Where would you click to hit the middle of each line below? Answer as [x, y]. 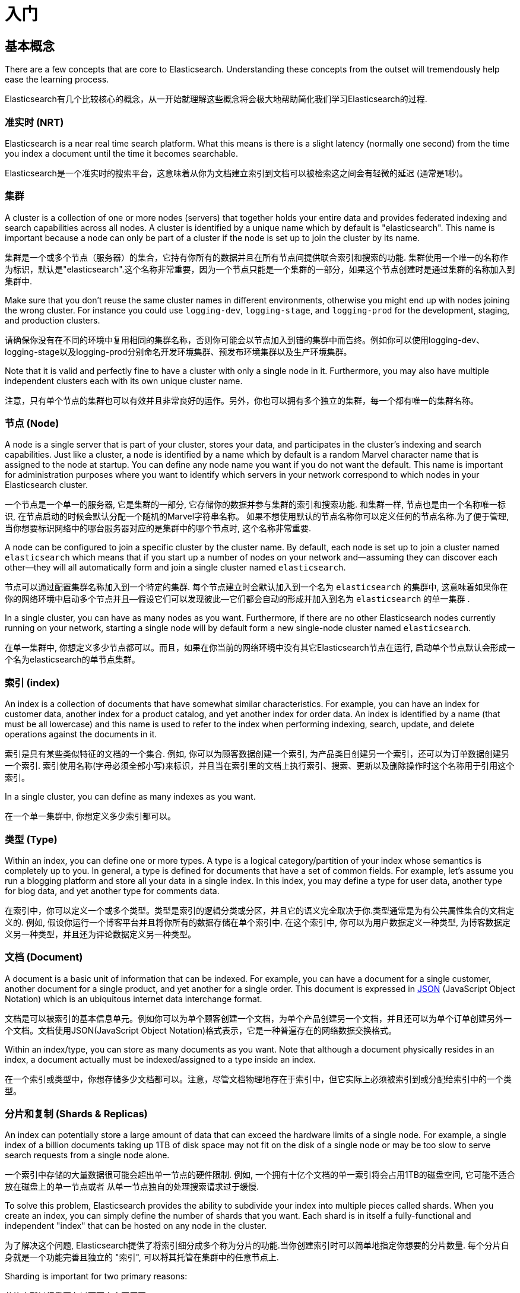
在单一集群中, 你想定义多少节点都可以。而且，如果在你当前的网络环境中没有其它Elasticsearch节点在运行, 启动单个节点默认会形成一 [260, 648]
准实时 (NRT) [34, 122]
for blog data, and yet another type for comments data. [112, 890]
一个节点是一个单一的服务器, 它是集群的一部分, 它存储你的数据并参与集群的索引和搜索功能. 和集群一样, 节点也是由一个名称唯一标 [255, 505]
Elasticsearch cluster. [46, 485]
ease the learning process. [57, 80]
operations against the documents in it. [81, 734]
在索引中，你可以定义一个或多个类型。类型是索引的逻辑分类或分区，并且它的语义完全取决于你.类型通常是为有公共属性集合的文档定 [260, 910]
